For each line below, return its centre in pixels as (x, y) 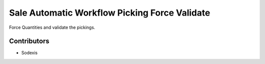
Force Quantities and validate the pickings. (52, 27)
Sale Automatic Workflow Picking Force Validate (110, 13)
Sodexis (29, 53)
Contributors (29, 41)
